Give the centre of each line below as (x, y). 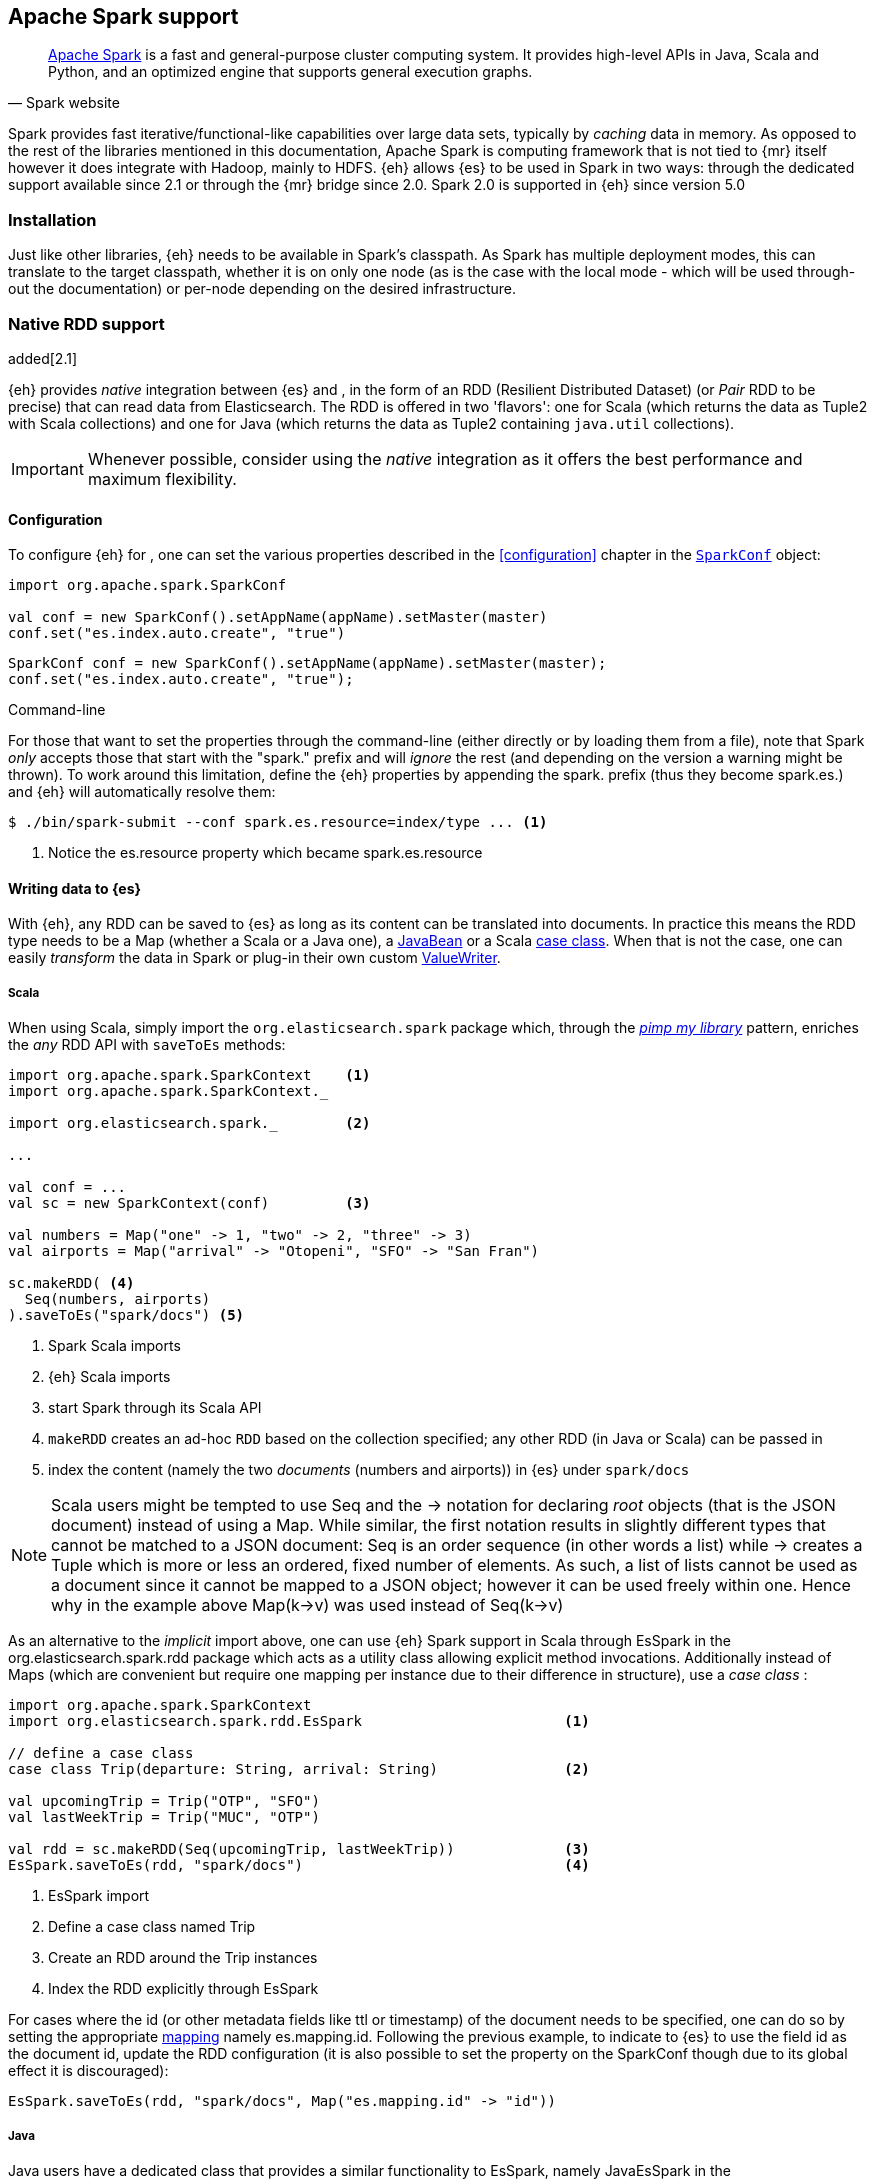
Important (47, 468)
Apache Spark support (123, 16)
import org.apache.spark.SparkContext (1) (189, 1075)
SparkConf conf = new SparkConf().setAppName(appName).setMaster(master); (307, 663)
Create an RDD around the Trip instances (183, 1958)
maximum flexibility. (162, 478)
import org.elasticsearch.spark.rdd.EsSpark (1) (299, 1721)
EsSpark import (99, 1896)
